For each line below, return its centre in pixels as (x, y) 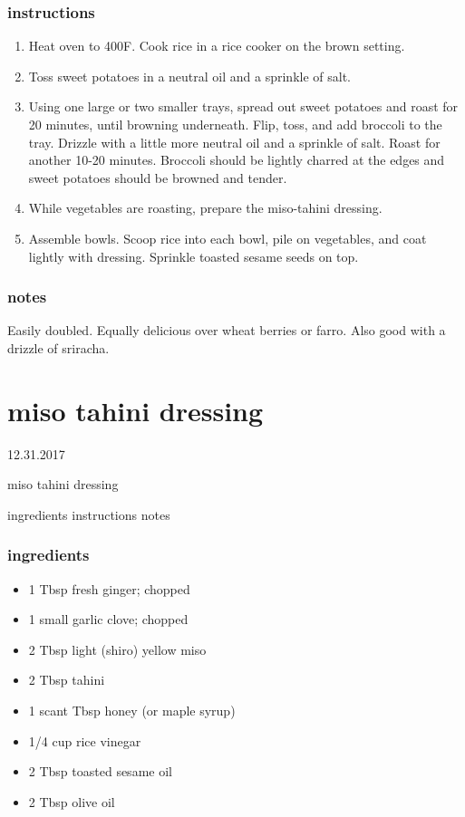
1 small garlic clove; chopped (108, 619)
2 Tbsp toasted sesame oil (100, 771)
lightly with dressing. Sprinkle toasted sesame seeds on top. (194, 256)
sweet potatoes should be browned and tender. (158, 177)
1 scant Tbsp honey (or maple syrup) (132, 711)
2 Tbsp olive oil (72, 801)
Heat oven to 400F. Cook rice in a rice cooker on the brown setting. (217, 46)
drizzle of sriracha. (58, 347)
